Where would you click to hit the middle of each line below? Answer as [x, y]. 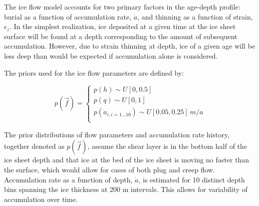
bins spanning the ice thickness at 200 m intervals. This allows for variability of [126, 189]
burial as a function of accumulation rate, [68, 16]
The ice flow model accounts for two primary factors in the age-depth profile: [122, 7]
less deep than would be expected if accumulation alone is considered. [111, 55]
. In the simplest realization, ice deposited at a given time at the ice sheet [123, 26]
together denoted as [34, 146]
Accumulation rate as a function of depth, [68, 179]
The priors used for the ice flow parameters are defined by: [94, 72]
